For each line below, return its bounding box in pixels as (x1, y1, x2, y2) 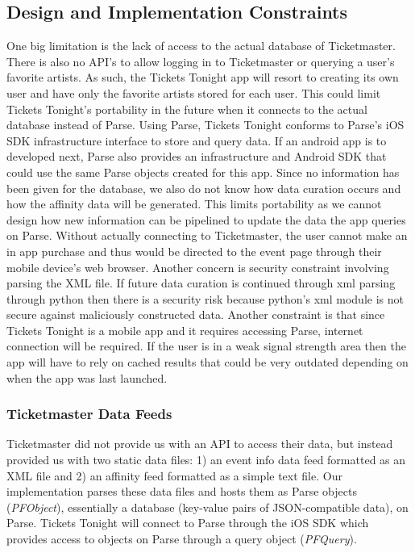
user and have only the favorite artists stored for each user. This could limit (6, 84, 381, 101)
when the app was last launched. (6, 369, 168, 386)
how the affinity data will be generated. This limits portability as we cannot (6, 195, 382, 212)
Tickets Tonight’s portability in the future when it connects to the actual (6, 100, 367, 117)
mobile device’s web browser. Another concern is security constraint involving (6, 258, 389, 275)
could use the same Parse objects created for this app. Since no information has (6, 163, 400, 180)
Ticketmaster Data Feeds (6, 404, 172, 424)
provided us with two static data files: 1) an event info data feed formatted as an (6, 451, 406, 468)
